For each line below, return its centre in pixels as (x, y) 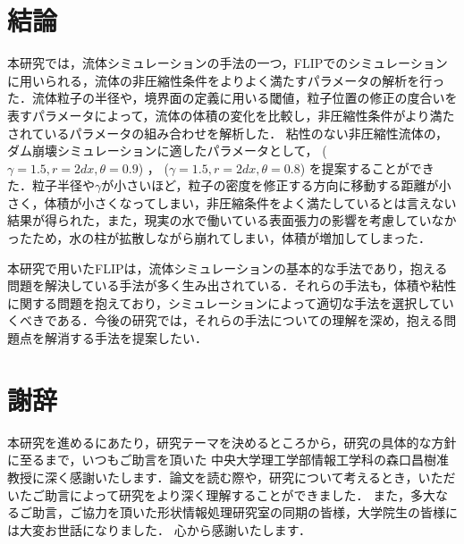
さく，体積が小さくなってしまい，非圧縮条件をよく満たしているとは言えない (232, 202)
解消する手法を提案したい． (126, 338)
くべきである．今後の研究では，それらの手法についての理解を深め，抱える (226, 320)
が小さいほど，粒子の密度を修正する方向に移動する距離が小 (276, 185)
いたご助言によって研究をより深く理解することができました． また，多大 (221, 494)
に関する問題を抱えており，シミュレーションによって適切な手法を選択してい (231, 302)
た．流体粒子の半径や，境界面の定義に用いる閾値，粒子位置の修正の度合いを (232, 98)
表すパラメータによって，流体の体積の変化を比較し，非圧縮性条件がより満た (231, 115)
